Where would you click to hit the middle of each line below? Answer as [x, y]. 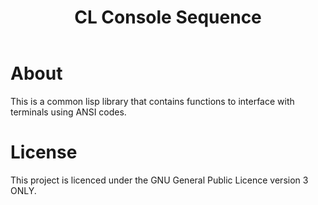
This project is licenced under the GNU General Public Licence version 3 [159, 180]
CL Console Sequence [168, 17]
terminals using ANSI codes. [68, 112]
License [44, 152]
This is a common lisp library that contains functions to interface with [152, 101]
